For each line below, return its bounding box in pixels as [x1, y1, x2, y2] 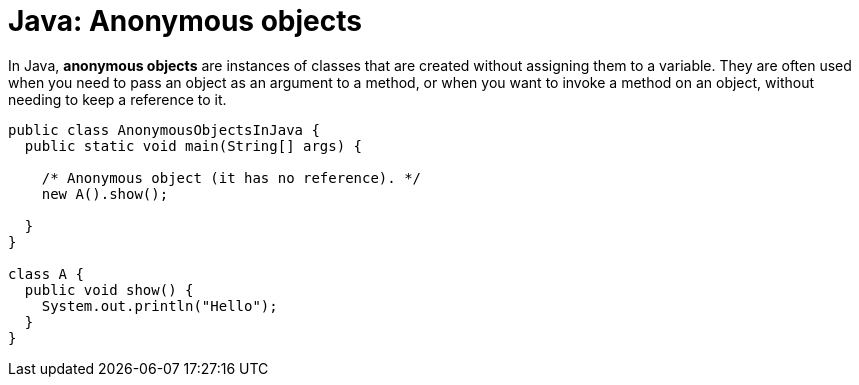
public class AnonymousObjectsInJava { [8, 121, 320, 138]
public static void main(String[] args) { [24, 137, 363, 154]
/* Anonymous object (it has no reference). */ [41, 169, 422, 186]
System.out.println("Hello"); [41, 297, 278, 314]
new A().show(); [41, 185, 169, 202]
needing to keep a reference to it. [8, 90, 227, 108]
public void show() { [24, 281, 194, 298]
